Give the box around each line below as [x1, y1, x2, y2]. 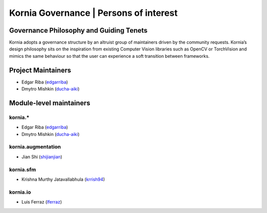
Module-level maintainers [9, 99, 90, 107]
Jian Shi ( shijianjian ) [21, 154, 63, 160]
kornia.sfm [9, 166, 37, 173]
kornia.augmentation [9, 143, 61, 150]
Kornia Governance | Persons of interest [9, 7, 178, 18]
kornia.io [9, 188, 31, 195]
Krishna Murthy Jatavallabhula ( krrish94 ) [21, 176, 105, 182]
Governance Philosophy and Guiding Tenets [9, 26, 148, 35]
